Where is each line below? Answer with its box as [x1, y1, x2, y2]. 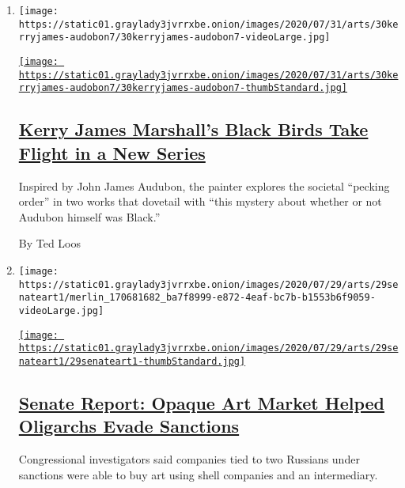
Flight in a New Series [18, 140, 206, 165]
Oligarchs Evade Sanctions [18, 414, 240, 438]
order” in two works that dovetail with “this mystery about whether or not [18, 193, 382, 210]
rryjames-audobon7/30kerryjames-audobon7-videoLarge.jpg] [18, 32, 331, 44]
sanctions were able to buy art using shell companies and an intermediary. [18, 466, 378, 482]
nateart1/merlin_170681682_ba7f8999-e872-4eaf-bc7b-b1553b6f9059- [18, 292, 376, 304]
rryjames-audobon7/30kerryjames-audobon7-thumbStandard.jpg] [18, 82, 348, 94]
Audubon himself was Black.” [18, 208, 161, 225]
